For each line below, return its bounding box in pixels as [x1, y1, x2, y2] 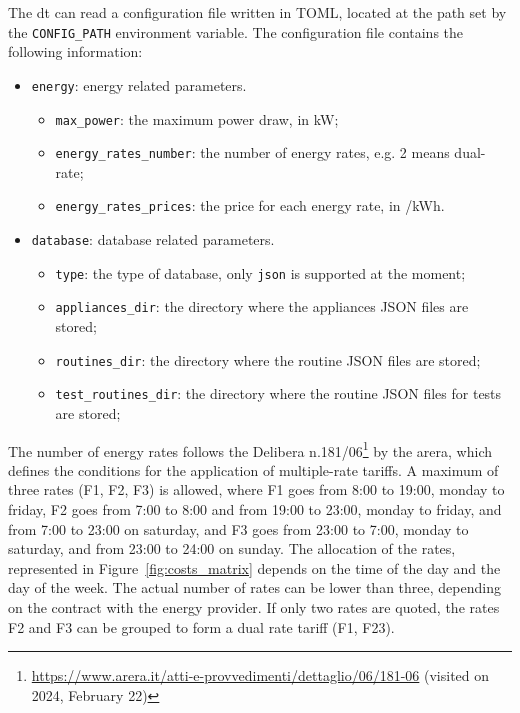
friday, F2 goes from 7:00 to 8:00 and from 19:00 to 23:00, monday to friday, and [8, 498, 502, 519]
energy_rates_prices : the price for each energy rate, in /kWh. [55, 195, 445, 216]
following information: [8, 41, 143, 62]
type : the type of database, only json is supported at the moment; [55, 262, 466, 283]
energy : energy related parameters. [31, 74, 247, 95]
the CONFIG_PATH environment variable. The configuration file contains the [8, 21, 464, 42]
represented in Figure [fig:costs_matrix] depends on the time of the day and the [8, 557, 501, 578]
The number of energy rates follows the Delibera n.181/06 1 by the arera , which [8, 437, 492, 461]
